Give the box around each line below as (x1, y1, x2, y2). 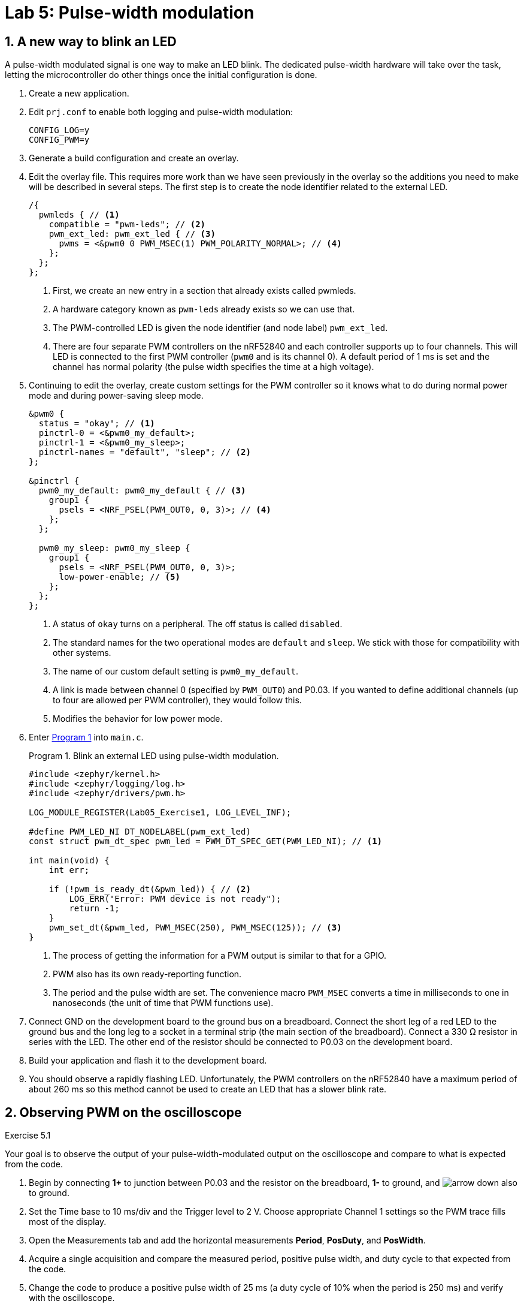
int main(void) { (29, 856, 110, 866)
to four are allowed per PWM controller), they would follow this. (53, 695, 302, 706)
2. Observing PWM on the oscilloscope (5, 1104, 242, 1120)
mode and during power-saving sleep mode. (29, 390, 204, 401)
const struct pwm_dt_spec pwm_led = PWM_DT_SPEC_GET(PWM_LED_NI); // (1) (29, 836, 383, 847)
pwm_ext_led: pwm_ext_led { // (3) (49, 229, 216, 239)
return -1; (69, 904, 120, 914)
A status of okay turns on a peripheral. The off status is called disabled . (53, 619, 343, 630)
